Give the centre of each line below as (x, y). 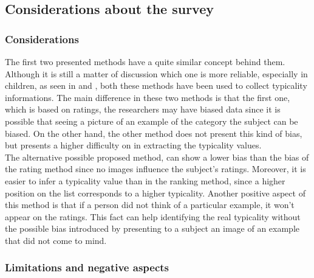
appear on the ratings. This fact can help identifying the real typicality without (153, 216)
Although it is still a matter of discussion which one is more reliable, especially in (156, 73)
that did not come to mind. (56, 240)
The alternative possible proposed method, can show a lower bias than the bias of (157, 157)
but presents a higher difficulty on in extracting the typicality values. (133, 145)
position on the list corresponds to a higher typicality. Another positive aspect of (155, 193)
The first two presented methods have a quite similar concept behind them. (145, 61)
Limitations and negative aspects (87, 267)
